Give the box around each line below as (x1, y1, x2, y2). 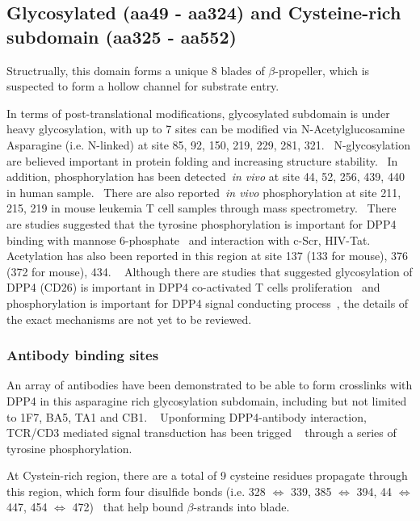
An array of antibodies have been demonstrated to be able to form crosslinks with (6, 376, 413, 393)
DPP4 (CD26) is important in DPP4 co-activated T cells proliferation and (6, 279, 380, 296)
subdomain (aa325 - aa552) (6, 23, 237, 48)
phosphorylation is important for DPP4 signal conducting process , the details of (6, 294, 409, 311)
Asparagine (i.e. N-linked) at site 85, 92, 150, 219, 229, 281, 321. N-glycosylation (6, 136, 410, 153)
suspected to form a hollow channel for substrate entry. (6, 78, 279, 95)
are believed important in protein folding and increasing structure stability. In (6, 152, 398, 169)
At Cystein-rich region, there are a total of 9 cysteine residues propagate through (6, 467, 408, 484)
